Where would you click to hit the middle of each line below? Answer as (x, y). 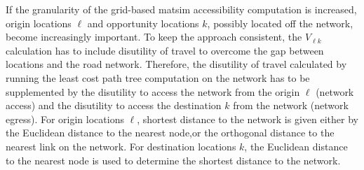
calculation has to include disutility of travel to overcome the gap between (165, 50)
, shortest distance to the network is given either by (248, 119)
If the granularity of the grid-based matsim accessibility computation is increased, (181, 9)
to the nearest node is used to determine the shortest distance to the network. (173, 160)
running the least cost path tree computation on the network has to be (158, 77)
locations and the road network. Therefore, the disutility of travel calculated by (176, 64)
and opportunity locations (143, 23)
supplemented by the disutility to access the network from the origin (153, 91)
